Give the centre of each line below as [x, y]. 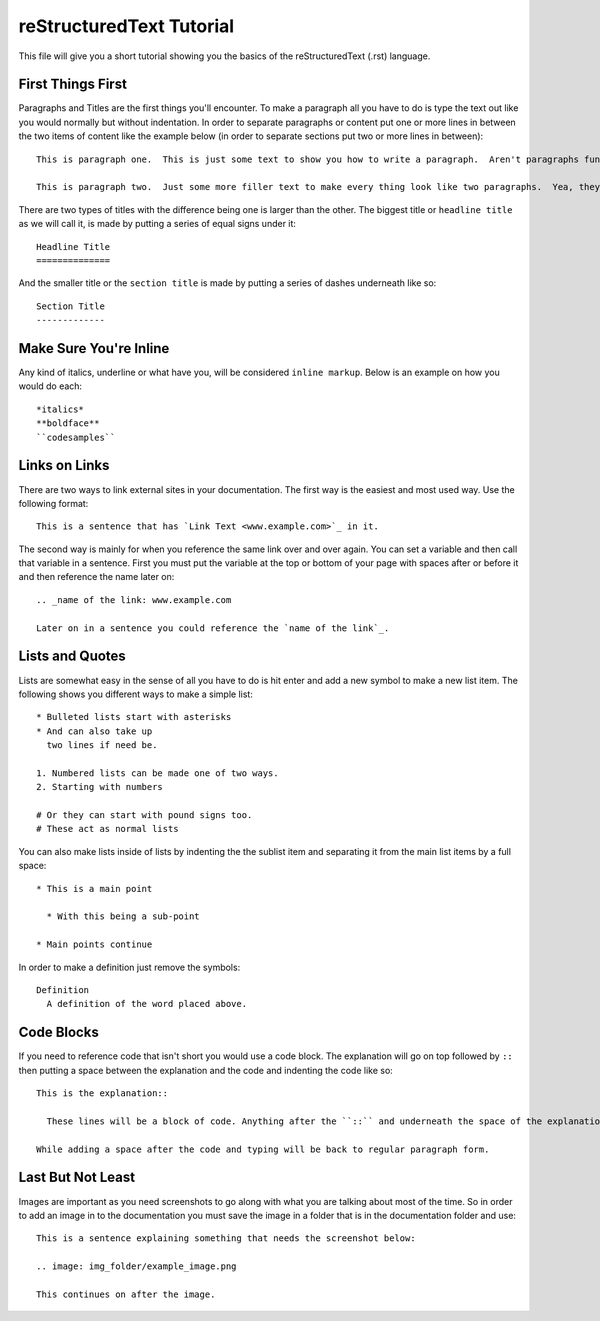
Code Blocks [58, 1032]
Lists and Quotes [72, 656]
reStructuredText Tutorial [126, 26]
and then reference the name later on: [96, 577]
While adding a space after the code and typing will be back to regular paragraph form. [263, 1149]
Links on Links [64, 465]
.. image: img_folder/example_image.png [136, 1266]
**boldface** [68, 423]
